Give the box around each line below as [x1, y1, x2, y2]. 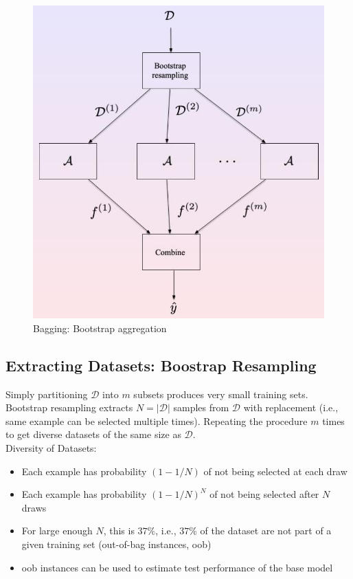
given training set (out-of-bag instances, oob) [21, 536, 212, 551]
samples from [173, 400, 229, 415]
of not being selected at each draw [203, 463, 348, 478]
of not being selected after [209, 487, 319, 501]
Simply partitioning [5, 386, 88, 401]
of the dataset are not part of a [200, 523, 332, 538]
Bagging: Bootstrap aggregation [33, 320, 167, 335]
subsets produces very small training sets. [133, 386, 308, 401]
